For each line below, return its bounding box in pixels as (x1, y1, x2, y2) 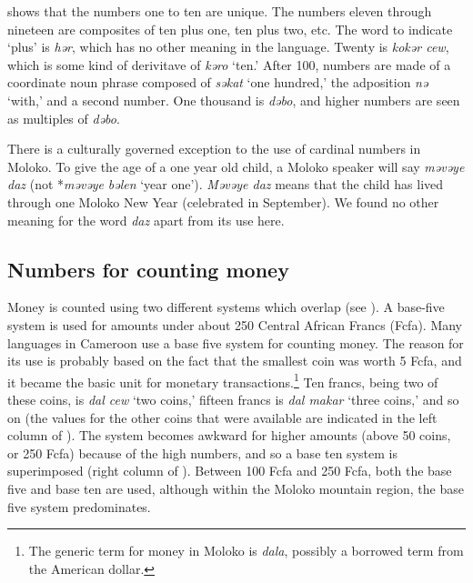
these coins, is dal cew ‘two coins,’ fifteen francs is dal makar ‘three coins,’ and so (7, 389, 459, 408)
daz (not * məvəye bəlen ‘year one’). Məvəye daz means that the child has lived (7, 175, 444, 194)
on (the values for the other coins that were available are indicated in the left (7, 407, 438, 427)
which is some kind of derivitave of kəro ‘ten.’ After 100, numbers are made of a (7, 55, 451, 74)
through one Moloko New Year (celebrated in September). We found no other (7, 192, 439, 211)
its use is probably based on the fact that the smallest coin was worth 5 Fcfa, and (7, 351, 462, 370)
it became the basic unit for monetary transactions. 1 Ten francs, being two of (7, 369, 438, 391)
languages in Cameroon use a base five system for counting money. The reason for (7, 333, 464, 352)
